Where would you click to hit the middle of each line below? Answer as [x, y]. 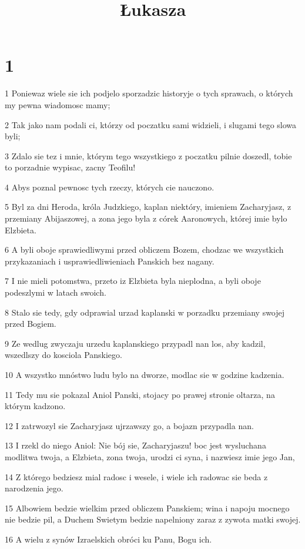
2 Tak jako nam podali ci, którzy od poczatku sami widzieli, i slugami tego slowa [151, 124]
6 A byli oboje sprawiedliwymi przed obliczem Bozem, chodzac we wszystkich [144, 250]
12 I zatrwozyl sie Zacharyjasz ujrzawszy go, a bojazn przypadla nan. [129, 425]
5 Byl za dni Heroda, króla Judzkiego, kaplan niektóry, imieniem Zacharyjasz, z [148, 207]
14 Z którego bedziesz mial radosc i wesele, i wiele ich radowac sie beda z [136, 476]
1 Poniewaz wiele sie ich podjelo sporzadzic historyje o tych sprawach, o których [149, 93]
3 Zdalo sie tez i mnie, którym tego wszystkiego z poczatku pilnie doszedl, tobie [148, 155]
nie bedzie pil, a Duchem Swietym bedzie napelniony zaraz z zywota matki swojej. [153, 519]
